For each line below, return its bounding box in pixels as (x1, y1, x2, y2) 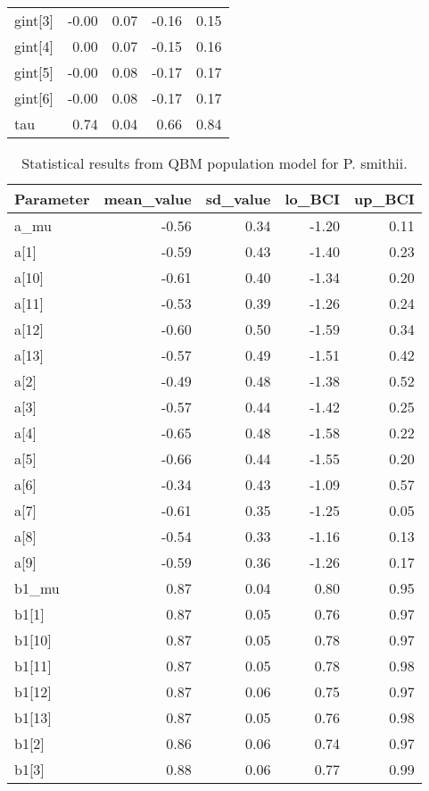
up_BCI (354, 188, 415, 209)
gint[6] (14, 87, 54, 108)
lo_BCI (285, 188, 341, 209)
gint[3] (14, 10, 54, 30)
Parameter (14, 188, 90, 209)
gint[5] (14, 62, 54, 82)
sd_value (205, 188, 271, 209)
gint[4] (14, 36, 54, 56)
